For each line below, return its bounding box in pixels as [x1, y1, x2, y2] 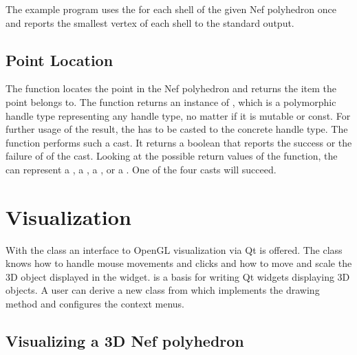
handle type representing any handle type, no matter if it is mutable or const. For [6, 108, 351, 122]
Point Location [6, 49, 113, 70]
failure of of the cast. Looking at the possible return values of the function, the [6, 149, 338, 163]
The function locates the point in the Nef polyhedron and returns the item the [6, 81, 336, 96]
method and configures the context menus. [6, 297, 184, 311]
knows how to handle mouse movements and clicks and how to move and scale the [6, 256, 352, 270]
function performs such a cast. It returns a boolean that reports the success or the [6, 135, 352, 149]
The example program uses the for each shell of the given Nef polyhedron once [6, 2, 337, 16]
